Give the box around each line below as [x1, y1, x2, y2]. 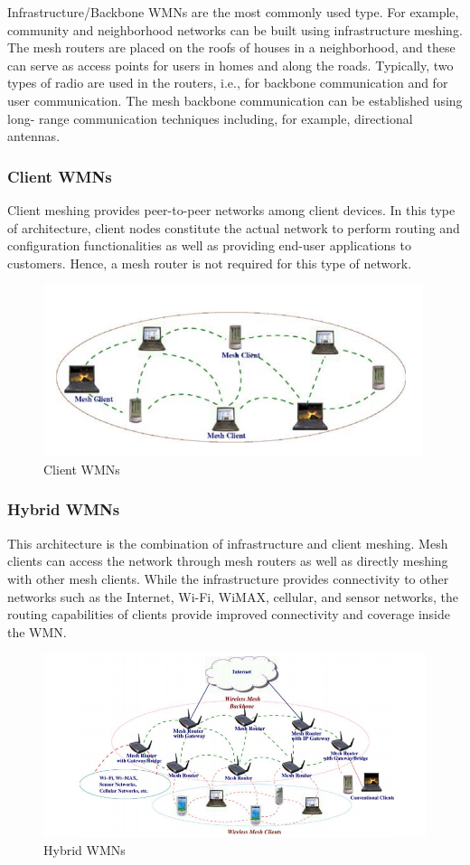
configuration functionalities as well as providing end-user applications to [7, 236, 411, 255]
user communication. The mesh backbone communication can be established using [7, 90, 463, 109]
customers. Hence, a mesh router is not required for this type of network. [7, 253, 412, 272]
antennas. [7, 127, 61, 146]
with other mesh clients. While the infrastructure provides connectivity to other [7, 569, 449, 588]
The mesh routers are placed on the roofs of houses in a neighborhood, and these [7, 38, 456, 57]
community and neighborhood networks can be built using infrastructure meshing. [7, 20, 463, 39]
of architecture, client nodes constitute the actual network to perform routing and [7, 218, 460, 237]
